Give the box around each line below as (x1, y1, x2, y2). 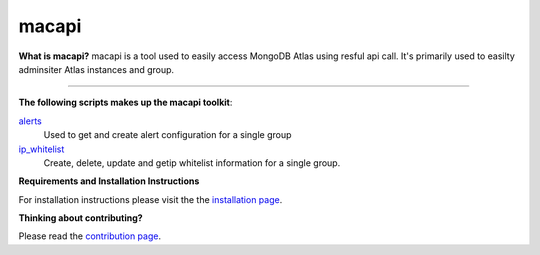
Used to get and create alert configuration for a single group (43, 129, 292, 141)
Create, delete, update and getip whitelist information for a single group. (43, 156, 341, 169)
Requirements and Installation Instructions (18, 175, 200, 187)
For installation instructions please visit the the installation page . (18, 193, 283, 205)
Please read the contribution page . (18, 230, 162, 242)
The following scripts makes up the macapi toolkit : (18, 96, 233, 109)
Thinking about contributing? (18, 212, 144, 224)
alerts (18, 115, 42, 127)
